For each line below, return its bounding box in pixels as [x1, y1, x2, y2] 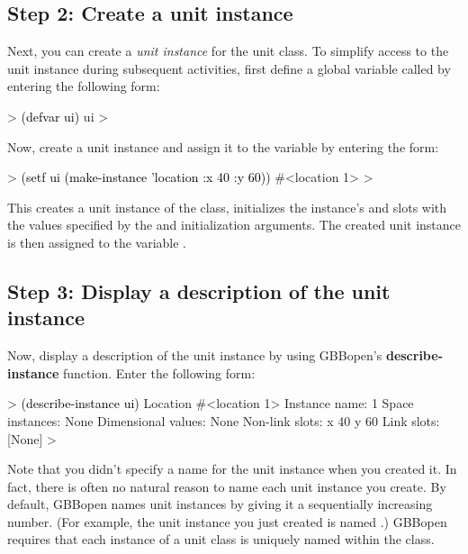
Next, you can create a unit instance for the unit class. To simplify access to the [7, 41, 449, 60]
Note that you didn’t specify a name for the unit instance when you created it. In [7, 459, 457, 478]
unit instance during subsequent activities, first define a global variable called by [7, 59, 451, 77]
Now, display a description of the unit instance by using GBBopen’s [7, 346, 382, 365]
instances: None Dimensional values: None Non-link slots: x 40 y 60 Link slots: [7, 411, 440, 430]
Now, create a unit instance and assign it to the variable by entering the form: [7, 137, 439, 156]
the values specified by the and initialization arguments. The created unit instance [7, 215, 461, 234]
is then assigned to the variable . [7, 232, 186, 251]
